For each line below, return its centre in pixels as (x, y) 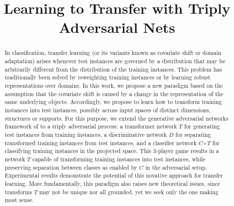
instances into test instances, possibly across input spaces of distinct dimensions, (108, 110)
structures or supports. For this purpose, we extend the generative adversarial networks (117, 118)
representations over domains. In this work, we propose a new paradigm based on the (114, 85)
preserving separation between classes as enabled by (71, 167)
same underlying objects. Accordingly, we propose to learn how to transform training (113, 102)
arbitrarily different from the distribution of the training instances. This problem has (113, 69)
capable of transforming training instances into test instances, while (119, 159)
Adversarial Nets (117, 27)
